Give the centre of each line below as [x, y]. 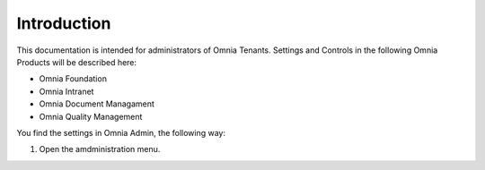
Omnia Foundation [73, 79]
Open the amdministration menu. [100, 149]
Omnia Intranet [66, 91]
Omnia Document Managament [97, 104]
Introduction [64, 23]
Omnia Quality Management [91, 116]
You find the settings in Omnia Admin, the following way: [121, 132]
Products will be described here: [77, 62]
